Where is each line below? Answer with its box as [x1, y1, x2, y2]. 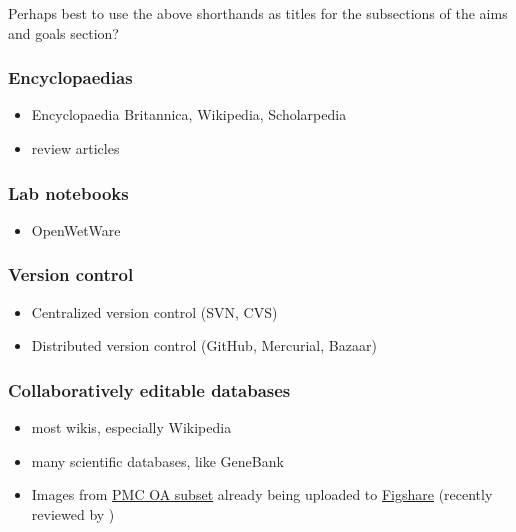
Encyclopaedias [8, 65, 133, 90]
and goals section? [8, 22, 119, 43]
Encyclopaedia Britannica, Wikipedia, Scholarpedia [31, 104, 347, 125]
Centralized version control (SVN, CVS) [31, 301, 278, 322]
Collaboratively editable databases [8, 377, 291, 402]
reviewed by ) [31, 503, 115, 524]
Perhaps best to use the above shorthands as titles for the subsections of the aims [8, 3, 508, 23]
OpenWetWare [31, 219, 121, 240]
